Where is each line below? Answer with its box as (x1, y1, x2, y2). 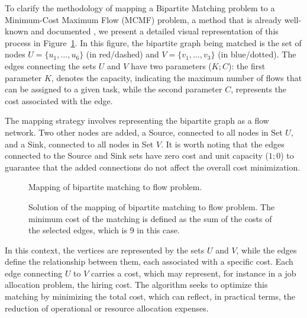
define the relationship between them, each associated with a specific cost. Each (5, 255, 293, 268)
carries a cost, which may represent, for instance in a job (91, 266, 296, 279)
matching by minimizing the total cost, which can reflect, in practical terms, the (5, 290, 296, 303)
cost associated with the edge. (5, 94, 113, 107)
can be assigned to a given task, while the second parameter (5, 83, 222, 95)
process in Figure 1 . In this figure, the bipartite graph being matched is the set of (5, 36, 302, 49)
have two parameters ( (131, 59, 212, 72)
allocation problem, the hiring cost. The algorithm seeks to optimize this (5, 278, 268, 291)
